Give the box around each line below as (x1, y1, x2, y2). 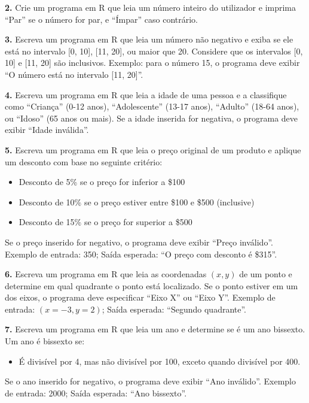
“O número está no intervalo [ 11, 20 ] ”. (5, 68, 143, 80)
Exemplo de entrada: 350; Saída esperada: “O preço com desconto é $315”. (5, 247, 277, 260)
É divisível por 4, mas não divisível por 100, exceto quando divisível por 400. (19, 354, 301, 367)
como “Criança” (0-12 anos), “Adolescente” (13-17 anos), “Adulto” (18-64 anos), (5, 100, 299, 113)
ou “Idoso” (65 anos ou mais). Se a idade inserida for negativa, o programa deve (5, 111, 298, 124)
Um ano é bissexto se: (5, 335, 85, 347)
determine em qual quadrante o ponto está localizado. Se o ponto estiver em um (5, 279, 298, 292)
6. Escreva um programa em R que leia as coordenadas (5, 268, 207, 280)
